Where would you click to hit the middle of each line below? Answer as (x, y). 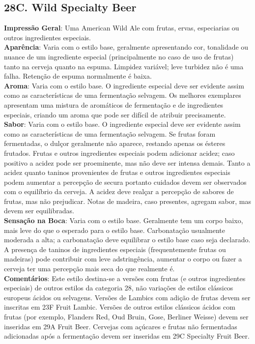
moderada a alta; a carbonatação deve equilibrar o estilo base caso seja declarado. (127, 240)
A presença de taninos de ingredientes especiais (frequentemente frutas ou (115, 249)
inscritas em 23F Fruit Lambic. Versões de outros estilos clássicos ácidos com (120, 307)
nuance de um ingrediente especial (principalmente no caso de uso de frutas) (119, 56)
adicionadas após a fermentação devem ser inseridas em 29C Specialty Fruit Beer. (127, 336)
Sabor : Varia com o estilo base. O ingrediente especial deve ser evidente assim (122, 124)
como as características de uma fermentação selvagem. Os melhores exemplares (123, 95)
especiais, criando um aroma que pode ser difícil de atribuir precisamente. (115, 114)
